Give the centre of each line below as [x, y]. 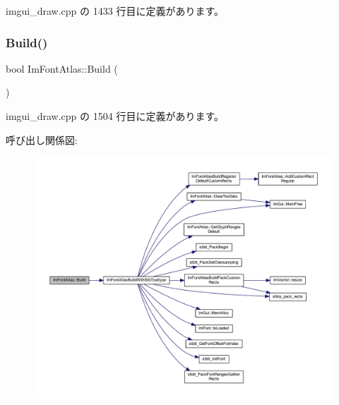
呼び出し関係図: [42, 139]
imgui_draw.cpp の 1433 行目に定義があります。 [115, 11]
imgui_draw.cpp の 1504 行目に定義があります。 [115, 116]
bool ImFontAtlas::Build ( [62, 68]
